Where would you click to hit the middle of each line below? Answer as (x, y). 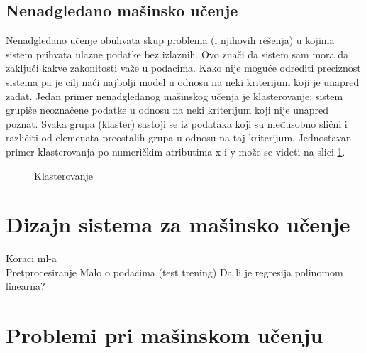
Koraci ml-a (31, 258)
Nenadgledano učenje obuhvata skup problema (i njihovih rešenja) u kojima (170, 40)
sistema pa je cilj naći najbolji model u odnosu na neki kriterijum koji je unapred (183, 81)
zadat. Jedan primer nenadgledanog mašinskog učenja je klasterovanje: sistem (174, 96)
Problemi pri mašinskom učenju (165, 335)
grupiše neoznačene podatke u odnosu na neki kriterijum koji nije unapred (167, 110)
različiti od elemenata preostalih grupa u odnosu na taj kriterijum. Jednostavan (179, 137)
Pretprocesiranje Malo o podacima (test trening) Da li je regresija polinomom (174, 272)
